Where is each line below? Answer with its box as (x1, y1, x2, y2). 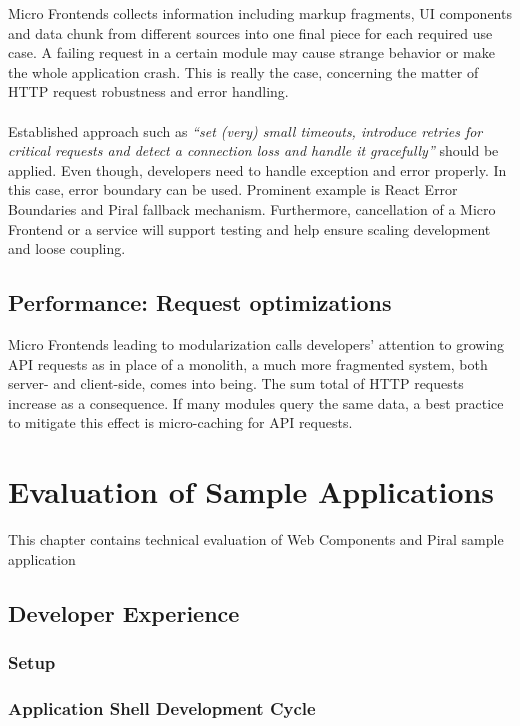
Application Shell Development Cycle (8, 695, 316, 720)
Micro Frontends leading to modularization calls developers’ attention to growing (8, 333, 505, 354)
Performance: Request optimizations (8, 287, 392, 318)
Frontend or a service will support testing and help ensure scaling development (8, 218, 491, 239)
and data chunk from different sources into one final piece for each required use (8, 22, 493, 43)
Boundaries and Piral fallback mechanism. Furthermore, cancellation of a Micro (8, 198, 496, 219)
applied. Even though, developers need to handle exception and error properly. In (8, 159, 507, 180)
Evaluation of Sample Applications (8, 471, 495, 512)
